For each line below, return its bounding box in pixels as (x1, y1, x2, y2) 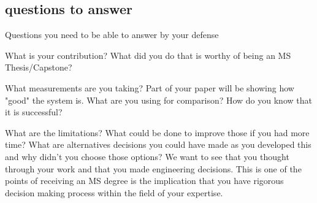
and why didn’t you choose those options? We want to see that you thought (5, 150, 289, 163)
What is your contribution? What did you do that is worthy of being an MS (5, 48, 291, 61)
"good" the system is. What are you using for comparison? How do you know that (5, 93, 312, 106)
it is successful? (5, 105, 63, 118)
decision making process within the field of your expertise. (5, 186, 223, 199)
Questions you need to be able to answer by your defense (5, 28, 219, 41)
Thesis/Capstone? (5, 61, 72, 74)
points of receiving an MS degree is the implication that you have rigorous (5, 174, 284, 187)
